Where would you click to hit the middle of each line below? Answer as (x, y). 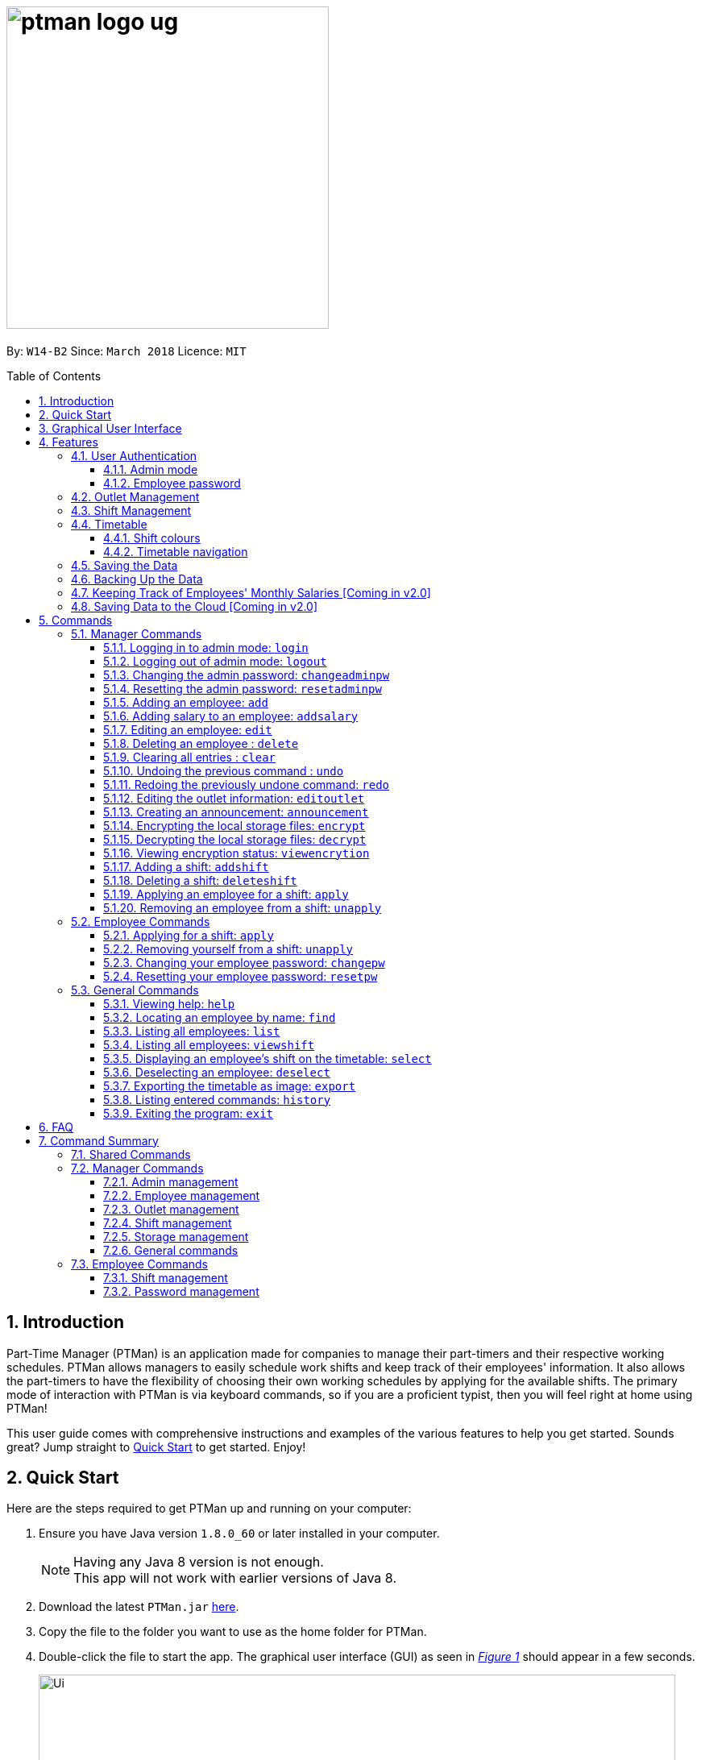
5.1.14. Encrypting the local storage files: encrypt (234, 825)
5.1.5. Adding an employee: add (186, 702)
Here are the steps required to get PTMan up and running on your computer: (209, 1509)
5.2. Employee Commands (141, 921)
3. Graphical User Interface (110, 428)
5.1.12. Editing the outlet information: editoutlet (234, 798)
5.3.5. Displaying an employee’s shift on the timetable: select (268, 1058)
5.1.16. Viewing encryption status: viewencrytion (236, 853)
